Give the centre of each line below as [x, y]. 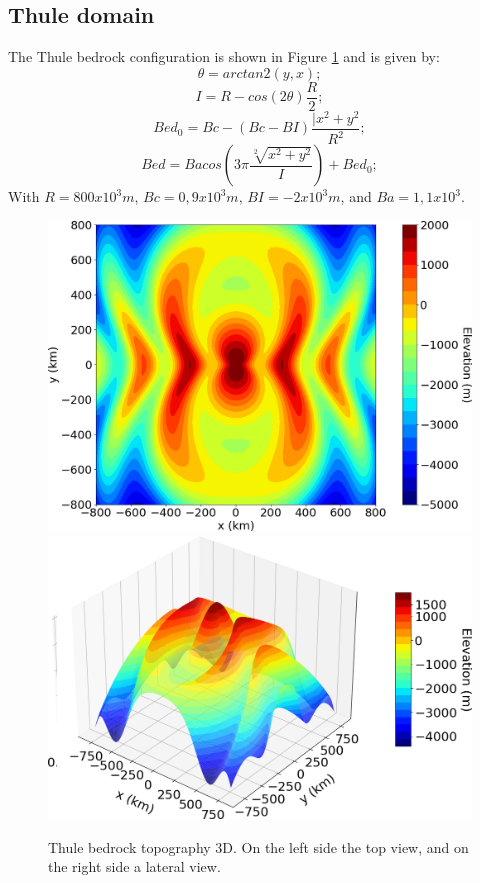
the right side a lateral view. [134, 866]
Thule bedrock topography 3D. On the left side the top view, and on [258, 846]
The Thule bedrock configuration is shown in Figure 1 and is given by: [224, 56]
